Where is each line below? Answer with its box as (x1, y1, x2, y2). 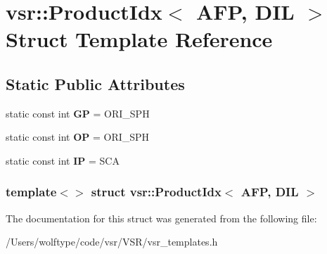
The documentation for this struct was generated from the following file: (6, 210, 317, 225)
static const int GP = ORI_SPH (6, 106, 150, 120)
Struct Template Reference (6, 25, 273, 53)
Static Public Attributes (6, 72, 185, 94)
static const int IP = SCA (6, 153, 120, 167)
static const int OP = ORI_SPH (6, 129, 150, 144)
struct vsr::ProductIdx (91, 183, 222, 201)
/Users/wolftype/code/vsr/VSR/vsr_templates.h (6, 234, 218, 249)
